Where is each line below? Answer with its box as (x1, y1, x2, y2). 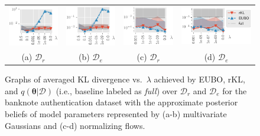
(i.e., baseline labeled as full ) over (56, 84, 178, 97)
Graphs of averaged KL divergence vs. (5, 73, 142, 85)
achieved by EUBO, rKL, (154, 73, 245, 85)
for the (222, 84, 247, 97)
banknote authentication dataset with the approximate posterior (5, 96, 238, 108)
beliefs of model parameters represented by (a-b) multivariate (5, 108, 227, 120)
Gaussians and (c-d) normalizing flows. (5, 119, 145, 131)
